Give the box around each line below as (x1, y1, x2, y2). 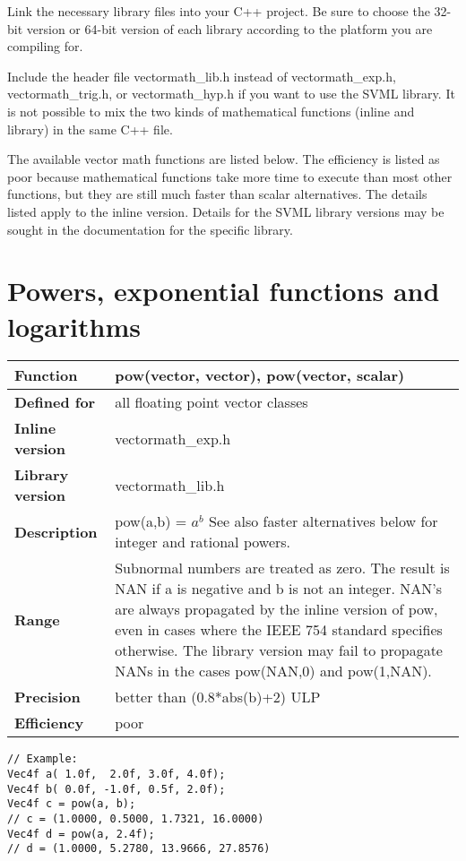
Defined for (14, 392, 96, 413)
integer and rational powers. (115, 531, 291, 553)
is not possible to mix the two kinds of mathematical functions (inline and (7, 101, 415, 120)
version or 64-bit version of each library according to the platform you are (26, 19, 433, 38)
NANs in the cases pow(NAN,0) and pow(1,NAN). (115, 660, 432, 682)
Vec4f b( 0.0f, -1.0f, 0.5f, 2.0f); (7, 782, 226, 796)
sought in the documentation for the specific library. (7, 220, 293, 238)
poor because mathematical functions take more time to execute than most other (7, 167, 453, 185)
